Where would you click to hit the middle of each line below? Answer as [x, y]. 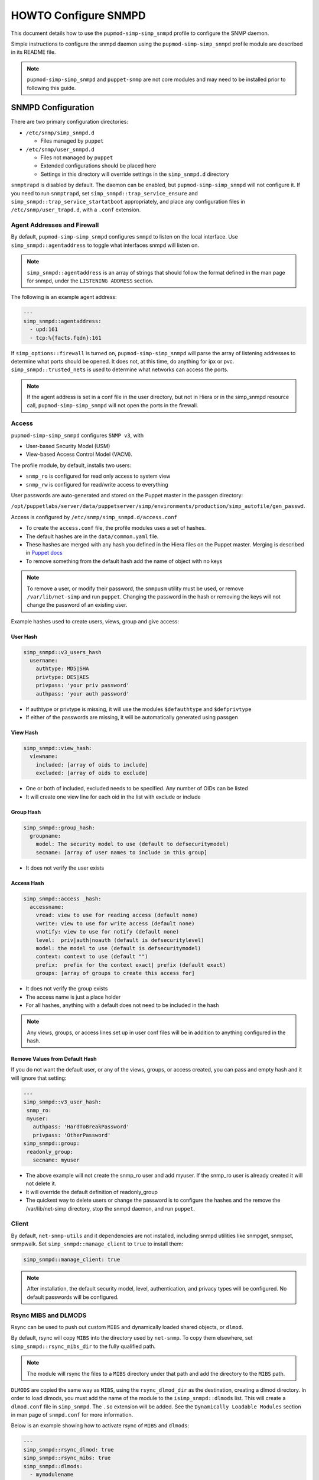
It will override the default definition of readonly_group [92, 1192]
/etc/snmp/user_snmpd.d [60, 149]
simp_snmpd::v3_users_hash [62, 652]
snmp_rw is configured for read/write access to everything [97, 484]
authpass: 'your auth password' [83, 694]
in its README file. [33, 52]
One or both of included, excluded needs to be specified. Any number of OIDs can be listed [137, 789]
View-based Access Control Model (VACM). [79, 454]
